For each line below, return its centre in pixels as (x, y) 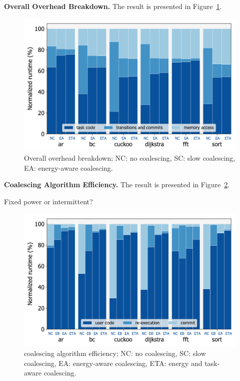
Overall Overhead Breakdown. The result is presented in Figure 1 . (113, 6)
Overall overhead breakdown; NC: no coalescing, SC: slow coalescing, (130, 158)
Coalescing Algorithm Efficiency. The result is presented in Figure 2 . (117, 184)
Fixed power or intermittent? (48, 201)
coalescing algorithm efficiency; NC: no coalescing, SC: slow (115, 353)
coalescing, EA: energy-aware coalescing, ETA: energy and (113, 363)
